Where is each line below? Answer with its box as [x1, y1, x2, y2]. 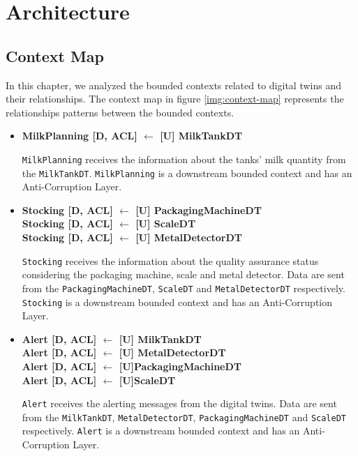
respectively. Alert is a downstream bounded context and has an [22, 423, 300, 438]
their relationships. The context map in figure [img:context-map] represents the [6, 91, 344, 106]
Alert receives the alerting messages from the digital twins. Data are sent [22, 396, 337, 411]
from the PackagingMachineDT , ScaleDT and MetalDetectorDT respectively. [22, 280, 345, 295]
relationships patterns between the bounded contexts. [6, 105, 234, 119]
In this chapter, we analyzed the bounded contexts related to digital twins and [6, 77, 341, 92]
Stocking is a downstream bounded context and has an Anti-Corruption [22, 294, 333, 309]
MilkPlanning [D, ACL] [22, 128, 137, 143]
